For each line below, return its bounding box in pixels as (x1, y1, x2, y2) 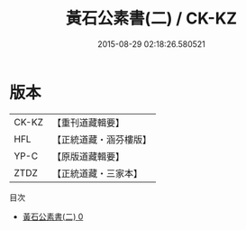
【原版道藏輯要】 (51, 150, 124, 162)
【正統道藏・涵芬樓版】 (51, 133, 151, 145)
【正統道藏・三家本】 (51, 167, 142, 179)
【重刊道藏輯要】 (51, 116, 124, 129)
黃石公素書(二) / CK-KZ (66, 8, 237, 29)
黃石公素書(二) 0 (22, 211, 84, 222)
